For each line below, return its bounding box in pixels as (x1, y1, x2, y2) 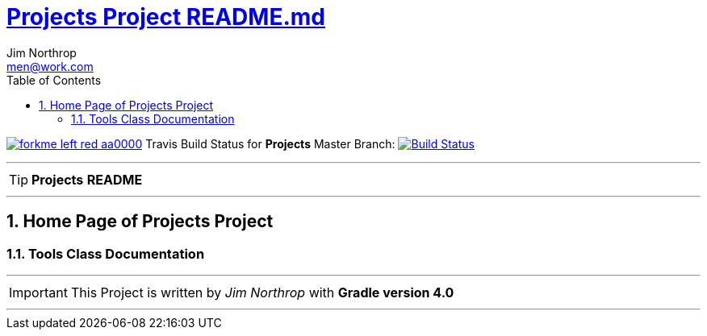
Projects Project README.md (6, 3, 325, 31)
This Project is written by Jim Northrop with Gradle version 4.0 (70, 284, 454, 301)
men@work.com (6, 59, 94, 73)
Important (9, 284, 68, 301)
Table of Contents (6, 73, 102, 87)
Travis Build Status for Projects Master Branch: (145, 136, 395, 151)
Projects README (31, 171, 143, 188)
